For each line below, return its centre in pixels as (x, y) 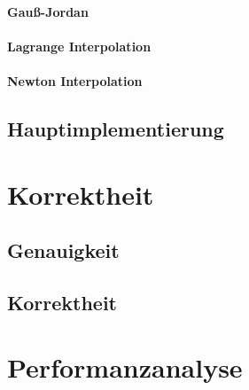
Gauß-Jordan (48, 11)
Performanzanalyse (125, 367)
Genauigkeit (63, 250)
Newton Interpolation (75, 80)
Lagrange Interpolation (79, 46)
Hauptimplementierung (116, 128)
